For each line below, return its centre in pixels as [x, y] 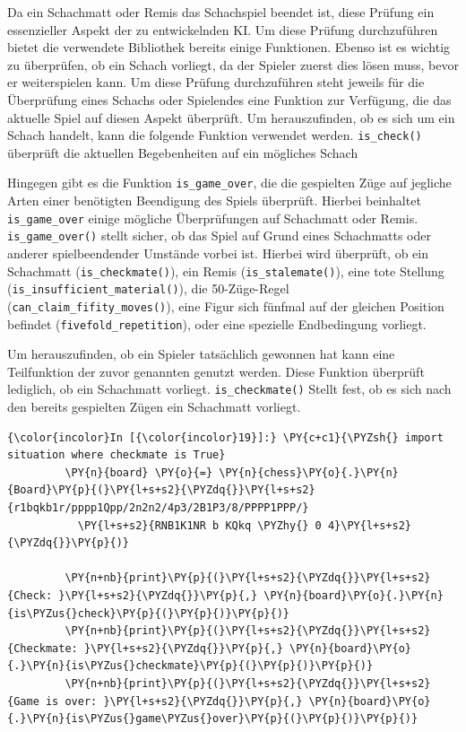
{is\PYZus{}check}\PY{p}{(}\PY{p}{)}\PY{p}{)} [148, 613]
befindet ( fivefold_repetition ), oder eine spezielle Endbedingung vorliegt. [217, 323]
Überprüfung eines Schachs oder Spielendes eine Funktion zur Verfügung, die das [229, 99]
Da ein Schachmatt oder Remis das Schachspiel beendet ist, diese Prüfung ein [221, 12]
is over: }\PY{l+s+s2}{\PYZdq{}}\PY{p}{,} [174, 701]
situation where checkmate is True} [116, 455]
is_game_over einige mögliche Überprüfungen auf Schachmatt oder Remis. [213, 218]
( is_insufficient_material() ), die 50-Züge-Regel [148, 288]
